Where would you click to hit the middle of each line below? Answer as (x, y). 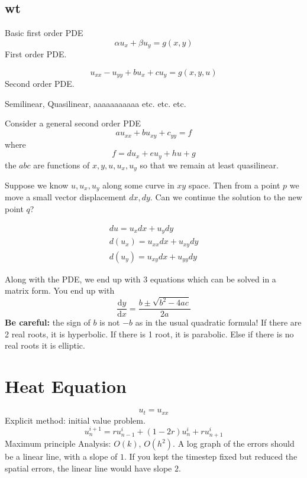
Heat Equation (66, 386)
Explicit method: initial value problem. (75, 420)
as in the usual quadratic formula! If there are (218, 322)
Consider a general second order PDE (73, 123)
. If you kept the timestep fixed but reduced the (211, 456)
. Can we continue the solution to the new (226, 197)
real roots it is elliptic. (45, 345)
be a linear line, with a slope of (61, 456)
